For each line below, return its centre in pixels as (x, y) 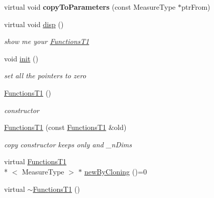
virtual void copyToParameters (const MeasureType (90, 7)
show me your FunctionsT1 (47, 41)
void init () (21, 58)
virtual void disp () (34, 24)
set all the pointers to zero (45, 75)
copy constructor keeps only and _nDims (68, 144)
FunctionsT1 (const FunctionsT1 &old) (65, 127)
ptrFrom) (196, 7)
